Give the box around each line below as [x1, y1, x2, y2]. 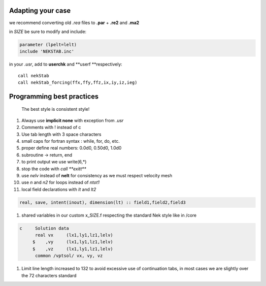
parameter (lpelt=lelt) [19, 42, 77, 47]
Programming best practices [9, 92, 99, 100]
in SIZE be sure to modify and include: [9, 29, 87, 34]
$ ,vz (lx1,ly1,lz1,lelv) [32, 246, 113, 252]
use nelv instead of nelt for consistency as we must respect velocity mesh [21, 172, 172, 178]
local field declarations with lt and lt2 [21, 186, 96, 192]
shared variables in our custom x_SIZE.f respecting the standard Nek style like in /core [21, 212, 197, 218]
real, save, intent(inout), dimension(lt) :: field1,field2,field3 [19, 199, 186, 205]
